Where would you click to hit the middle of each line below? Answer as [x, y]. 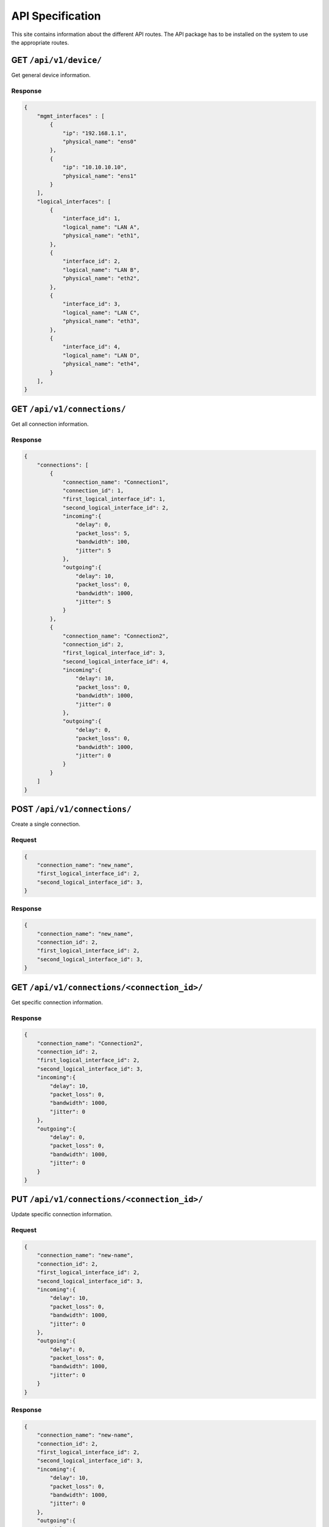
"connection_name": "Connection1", [115, 482]
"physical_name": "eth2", [101, 279]
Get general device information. [51, 75]
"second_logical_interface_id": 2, [115, 508]
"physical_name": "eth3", [101, 321]
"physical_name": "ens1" [100, 176]
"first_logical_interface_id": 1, [114, 499]
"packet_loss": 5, [103, 533]
